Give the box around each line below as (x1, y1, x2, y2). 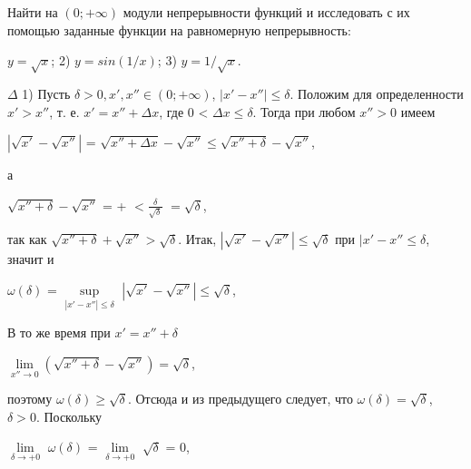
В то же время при (7, 323, 111, 342)
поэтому (7, 389, 53, 408)
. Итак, (178, 230, 217, 249)
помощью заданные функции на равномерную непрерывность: (7, 20, 351, 39)
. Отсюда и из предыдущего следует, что (127, 389, 353, 408)
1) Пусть (22, 83, 71, 103)
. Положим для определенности (289, 83, 464, 103)
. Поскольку (35, 406, 102, 425)
